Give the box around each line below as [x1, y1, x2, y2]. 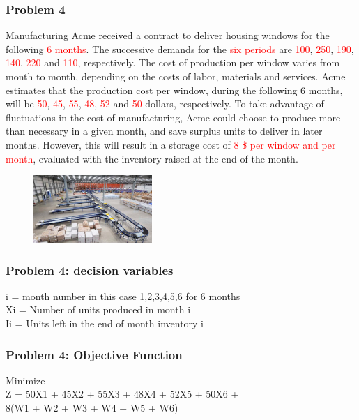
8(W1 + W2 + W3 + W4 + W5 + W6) [6, 400, 178, 415]
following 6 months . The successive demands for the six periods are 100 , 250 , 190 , [6, 41, 354, 56]
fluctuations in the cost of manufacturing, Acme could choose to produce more [6, 110, 341, 124]
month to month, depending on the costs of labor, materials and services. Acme [6, 69, 346, 83]
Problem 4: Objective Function [6, 345, 183, 363]
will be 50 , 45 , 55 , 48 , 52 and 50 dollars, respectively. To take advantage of [6, 96, 324, 111]
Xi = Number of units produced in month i [6, 302, 191, 317]
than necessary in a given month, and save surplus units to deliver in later [6, 123, 323, 138]
